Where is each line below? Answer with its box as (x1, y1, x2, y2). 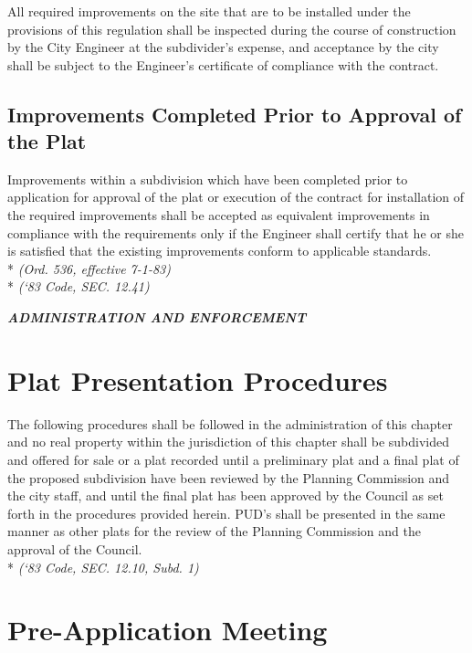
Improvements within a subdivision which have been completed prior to (7, 169, 408, 188)
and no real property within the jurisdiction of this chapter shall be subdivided (7, 432, 449, 451)
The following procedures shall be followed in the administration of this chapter (7, 414, 453, 433)
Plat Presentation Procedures (7, 361, 388, 398)
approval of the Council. (7, 539, 142, 558)
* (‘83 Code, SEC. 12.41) (7, 277, 150, 296)
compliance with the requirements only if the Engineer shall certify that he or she (7, 223, 464, 242)
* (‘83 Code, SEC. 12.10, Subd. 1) (7, 557, 199, 576)
